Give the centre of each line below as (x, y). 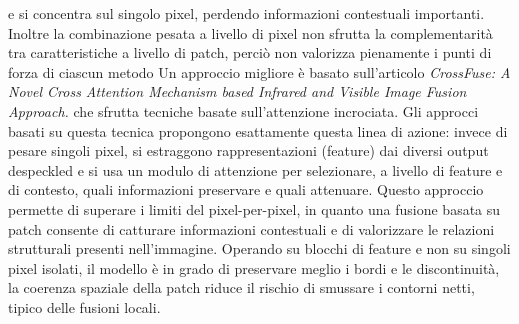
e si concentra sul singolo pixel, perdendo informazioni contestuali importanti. (246, 13)
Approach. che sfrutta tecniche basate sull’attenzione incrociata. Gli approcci (243, 110)
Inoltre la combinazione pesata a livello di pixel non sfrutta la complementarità (250, 32)
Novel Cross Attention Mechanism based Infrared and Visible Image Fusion (237, 91)
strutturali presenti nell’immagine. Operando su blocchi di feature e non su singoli (259, 248)
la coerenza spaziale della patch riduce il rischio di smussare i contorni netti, (241, 287)
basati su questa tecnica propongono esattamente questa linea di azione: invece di (258, 130)
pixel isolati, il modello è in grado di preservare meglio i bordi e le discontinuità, (254, 267)
